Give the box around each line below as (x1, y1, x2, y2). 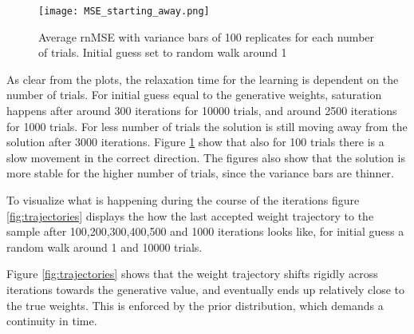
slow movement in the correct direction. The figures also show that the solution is (6, 149, 405, 165)
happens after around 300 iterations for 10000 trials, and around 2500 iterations (6, 102, 397, 119)
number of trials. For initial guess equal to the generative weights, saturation (6, 86, 382, 103)
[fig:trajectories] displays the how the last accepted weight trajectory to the (6, 207, 374, 224)
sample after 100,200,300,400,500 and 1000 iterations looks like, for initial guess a (6, 223, 404, 240)
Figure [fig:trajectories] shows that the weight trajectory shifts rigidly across (6, 265, 378, 282)
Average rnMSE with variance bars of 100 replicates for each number (38, 28, 375, 45)
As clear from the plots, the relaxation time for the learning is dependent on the (6, 70, 399, 87)
